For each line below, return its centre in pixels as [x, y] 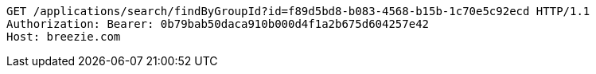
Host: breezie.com [64, 37]
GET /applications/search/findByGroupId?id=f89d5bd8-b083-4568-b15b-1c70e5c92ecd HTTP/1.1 [298, 11]
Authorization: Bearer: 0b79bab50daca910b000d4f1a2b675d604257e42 [218, 24]
